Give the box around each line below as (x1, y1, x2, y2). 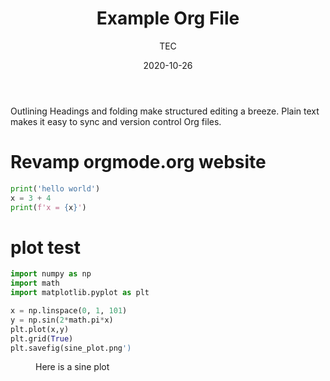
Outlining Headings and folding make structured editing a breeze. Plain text (10, 105, 320, 117)
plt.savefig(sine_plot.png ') (10, 343, 132, 353)
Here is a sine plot (35, 361, 110, 373)
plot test (10, 236, 81, 259)
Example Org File (96, 7, 240, 30)
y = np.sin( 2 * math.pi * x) (10, 315, 114, 325)
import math (10, 278, 60, 289)
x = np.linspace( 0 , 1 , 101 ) (10, 306, 128, 316)
